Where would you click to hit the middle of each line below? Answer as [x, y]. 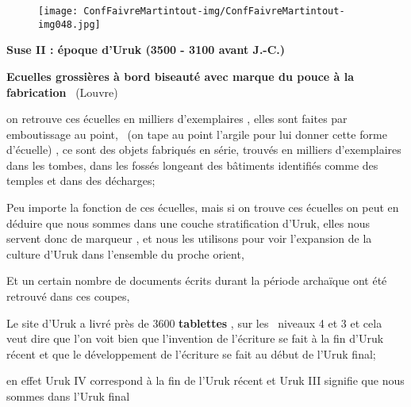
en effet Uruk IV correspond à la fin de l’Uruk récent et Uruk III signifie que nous [205, 380]
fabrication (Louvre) [62, 92]
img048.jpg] [69, 24]
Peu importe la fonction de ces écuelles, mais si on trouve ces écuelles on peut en [203, 207]
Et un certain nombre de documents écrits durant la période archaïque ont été [197, 280]
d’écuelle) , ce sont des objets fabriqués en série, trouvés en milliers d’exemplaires [204, 150]
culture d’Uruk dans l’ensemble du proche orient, [125, 253]
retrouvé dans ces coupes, [68, 296]
